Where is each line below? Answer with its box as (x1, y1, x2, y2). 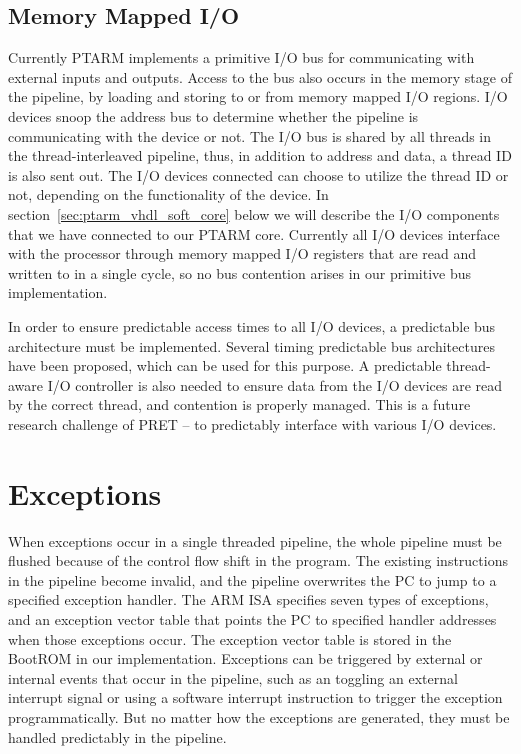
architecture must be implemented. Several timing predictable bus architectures (8, 335, 495, 356)
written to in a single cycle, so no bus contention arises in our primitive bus (8, 262, 471, 283)
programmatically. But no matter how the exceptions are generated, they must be (8, 706, 510, 727)
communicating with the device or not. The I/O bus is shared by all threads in (8, 125, 492, 146)
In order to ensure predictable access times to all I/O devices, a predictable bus (8, 315, 496, 336)
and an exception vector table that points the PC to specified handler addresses (8, 608, 497, 629)
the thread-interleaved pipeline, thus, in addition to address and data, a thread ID (8, 145, 512, 166)
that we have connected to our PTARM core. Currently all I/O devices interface (8, 223, 500, 244)
